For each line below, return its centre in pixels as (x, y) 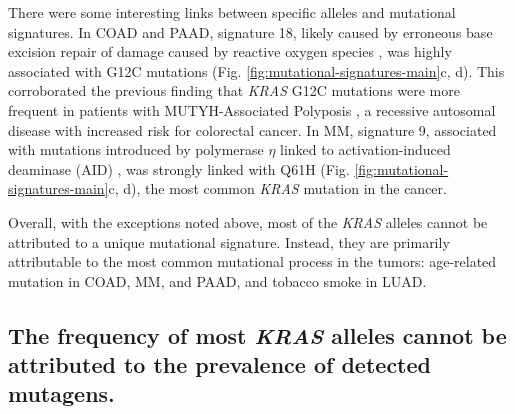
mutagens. (61, 393)
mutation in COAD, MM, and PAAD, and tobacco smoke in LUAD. (217, 280)
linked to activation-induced (365, 149)
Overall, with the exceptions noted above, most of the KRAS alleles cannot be (248, 221)
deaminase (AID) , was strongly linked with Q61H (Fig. (179, 168)
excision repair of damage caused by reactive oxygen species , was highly (230, 51)
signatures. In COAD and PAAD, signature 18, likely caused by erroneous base (250, 31)
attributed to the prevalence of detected (219, 364)
